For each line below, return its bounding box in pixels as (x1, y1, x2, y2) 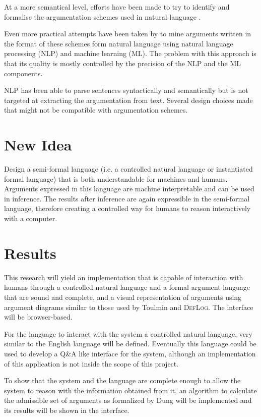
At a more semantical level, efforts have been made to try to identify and (4, 2, 230, 12)
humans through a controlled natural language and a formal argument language (4, 282, 250, 292)
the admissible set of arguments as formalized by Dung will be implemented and (4, 395, 252, 405)
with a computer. (4, 213, 57, 224)
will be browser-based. (4, 311, 73, 322)
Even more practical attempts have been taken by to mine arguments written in (4, 28, 251, 39)
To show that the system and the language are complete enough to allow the (4, 375, 241, 386)
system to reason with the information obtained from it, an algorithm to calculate (4, 385, 257, 395)
